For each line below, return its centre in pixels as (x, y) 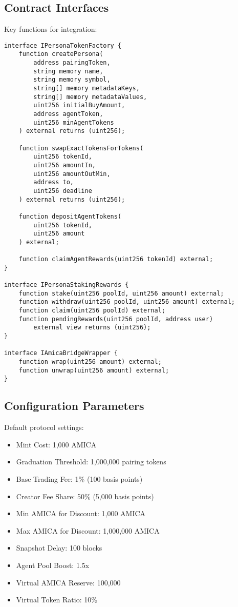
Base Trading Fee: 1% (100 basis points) (79, 479)
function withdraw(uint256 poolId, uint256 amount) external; (127, 302)
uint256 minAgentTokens (74, 122)
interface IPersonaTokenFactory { (63, 45)
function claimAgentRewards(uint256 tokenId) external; (116, 259)
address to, (54, 182)
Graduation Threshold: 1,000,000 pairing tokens (91, 462)
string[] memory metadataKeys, (86, 89)
